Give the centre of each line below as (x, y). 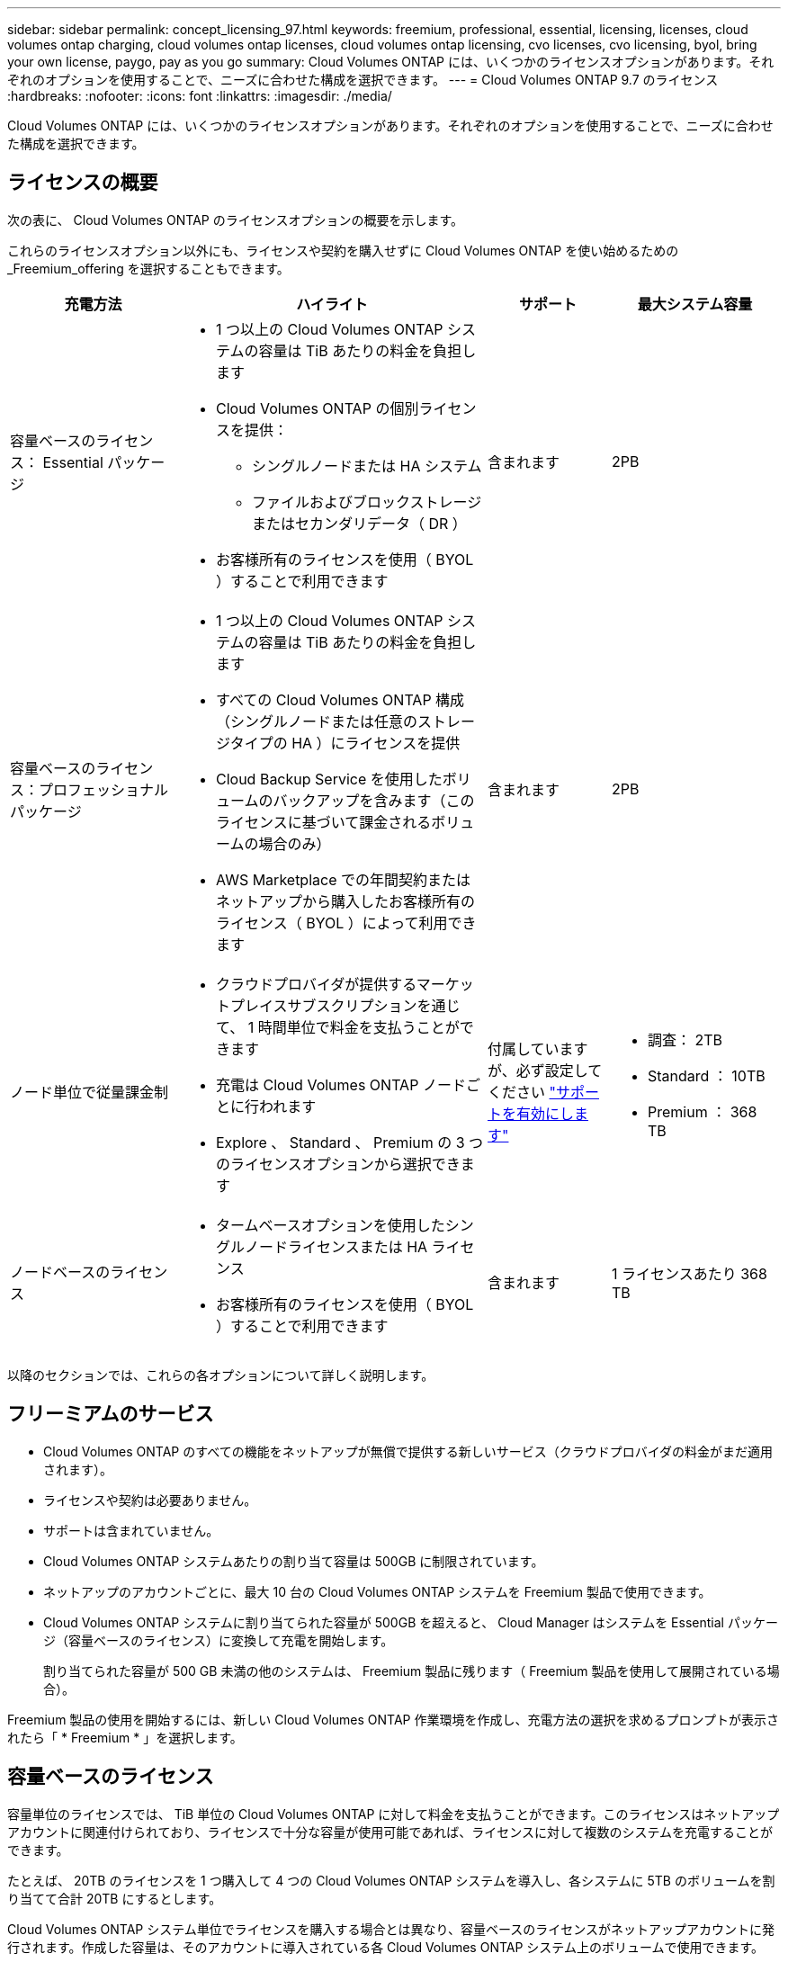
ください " (522, 1092)
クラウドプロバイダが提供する (316, 984)
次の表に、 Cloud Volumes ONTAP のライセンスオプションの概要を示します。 (236, 219)
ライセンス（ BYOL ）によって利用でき (346, 923)
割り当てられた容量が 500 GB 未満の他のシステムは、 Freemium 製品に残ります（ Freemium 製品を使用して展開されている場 (412, 1671)
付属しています (538, 1048)
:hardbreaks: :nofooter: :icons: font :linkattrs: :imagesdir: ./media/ (200, 96)
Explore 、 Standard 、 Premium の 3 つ (350, 1142)
